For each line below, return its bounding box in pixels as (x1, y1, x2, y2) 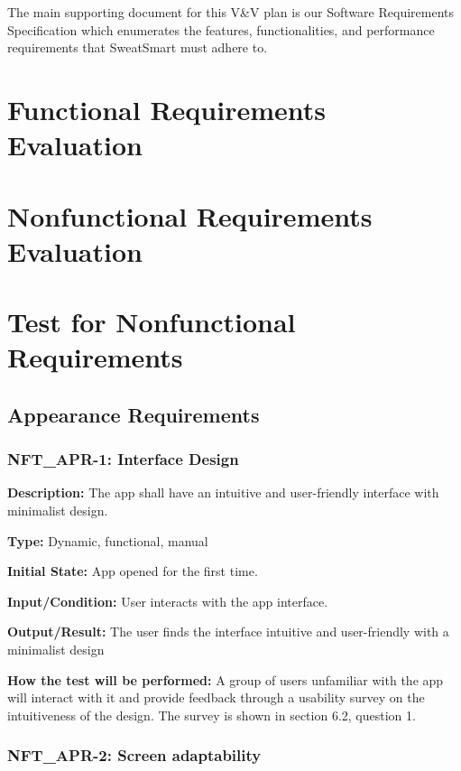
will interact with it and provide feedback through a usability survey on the (7, 688, 425, 707)
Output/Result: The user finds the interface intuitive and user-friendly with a (7, 622, 449, 641)
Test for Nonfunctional (7, 303, 296, 340)
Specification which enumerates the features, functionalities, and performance (7, 20, 435, 39)
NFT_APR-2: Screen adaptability (7, 744, 262, 766)
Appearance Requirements (7, 400, 260, 428)
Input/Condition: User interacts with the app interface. (7, 591, 328, 610)
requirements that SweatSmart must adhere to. (7, 38, 268, 57)
